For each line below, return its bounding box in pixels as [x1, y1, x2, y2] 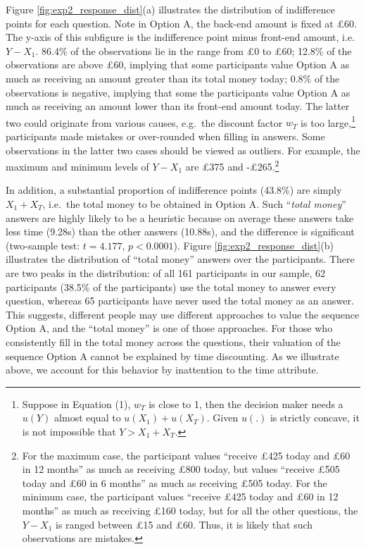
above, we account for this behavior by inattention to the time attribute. [6, 362, 319, 377]
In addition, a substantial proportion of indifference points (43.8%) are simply [6, 183, 342, 197]
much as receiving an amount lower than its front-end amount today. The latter [6, 99, 350, 113]
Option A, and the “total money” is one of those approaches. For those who [6, 321, 333, 335]
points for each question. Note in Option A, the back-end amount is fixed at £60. [6, 16, 357, 30]
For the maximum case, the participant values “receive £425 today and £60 [22, 448, 351, 462]
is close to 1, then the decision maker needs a [149, 396, 343, 411]
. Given [206, 410, 239, 425]
